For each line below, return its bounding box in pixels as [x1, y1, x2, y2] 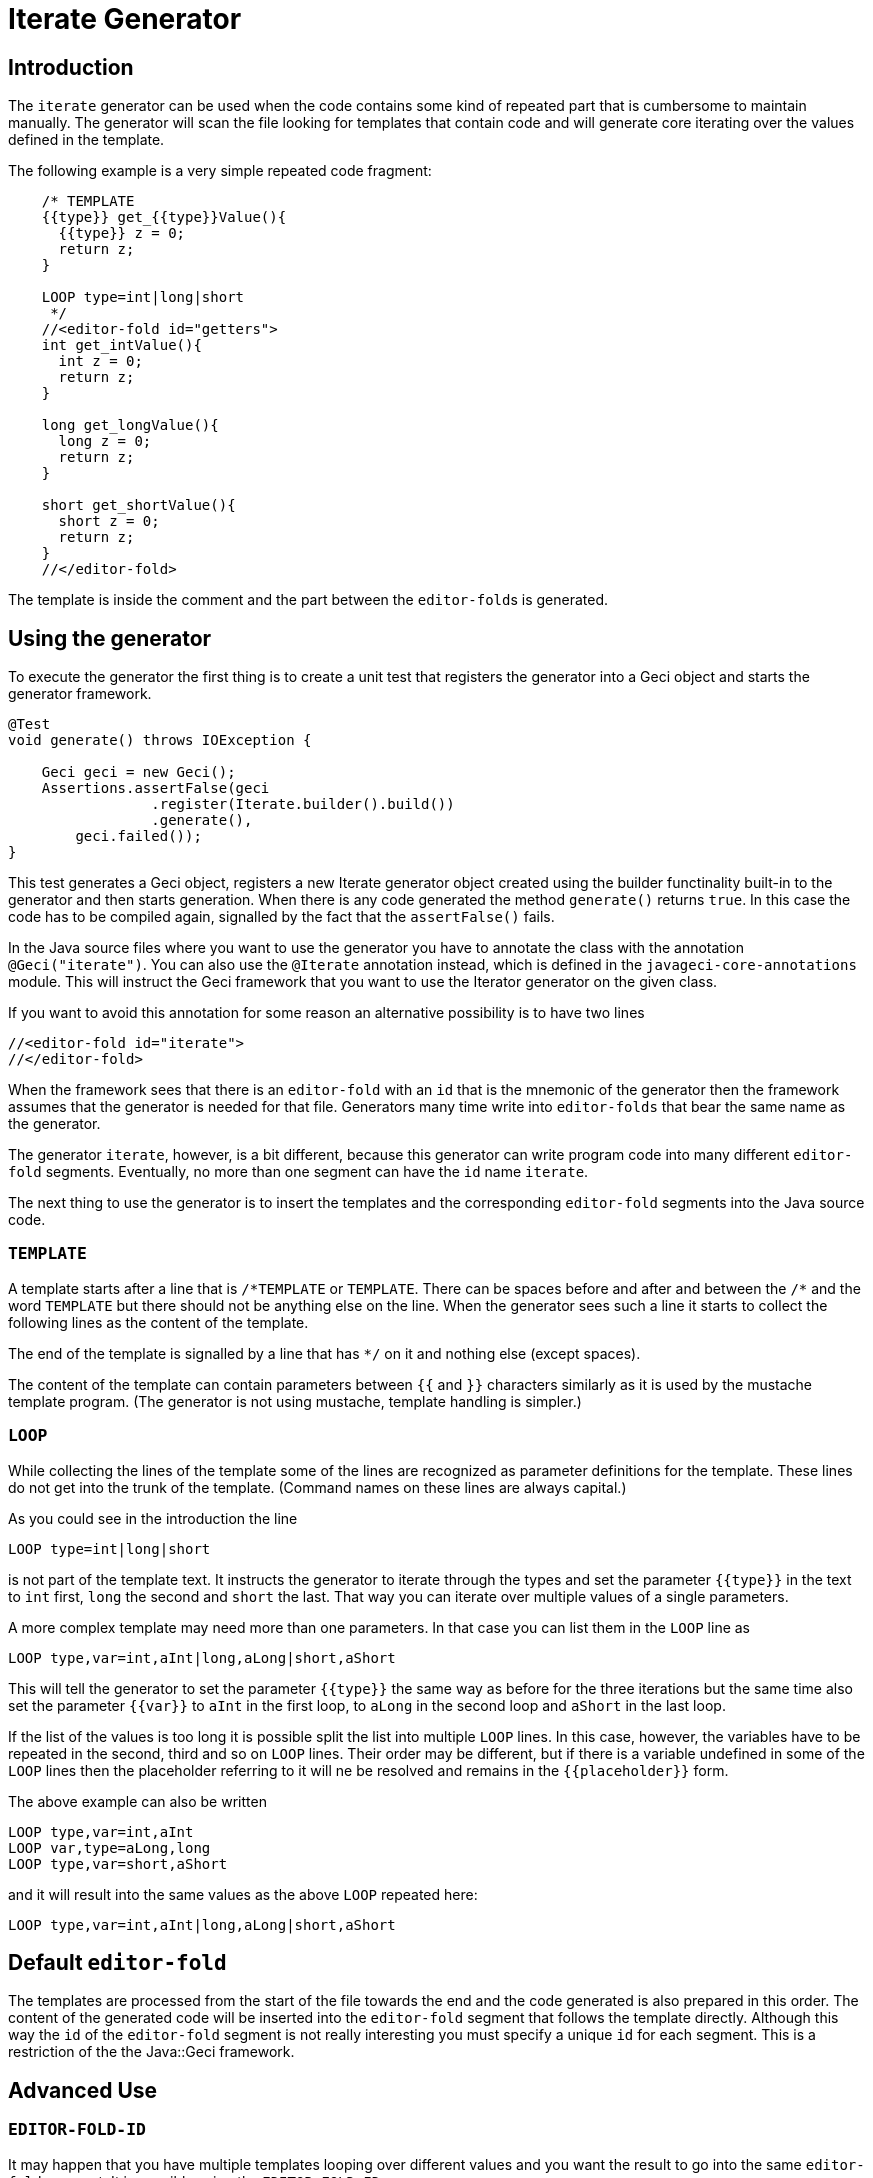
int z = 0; [58, 353, 143, 370]
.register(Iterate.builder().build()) [151, 796, 455, 813]
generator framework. [8, 685, 152, 703]
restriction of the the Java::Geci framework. [8, 2043, 295, 2061]
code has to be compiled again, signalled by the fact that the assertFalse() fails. [8, 908, 555, 926]
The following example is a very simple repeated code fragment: [8, 162, 432, 180]
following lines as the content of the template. [8, 1313, 309, 1331]
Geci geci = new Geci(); [41, 764, 236, 781]
